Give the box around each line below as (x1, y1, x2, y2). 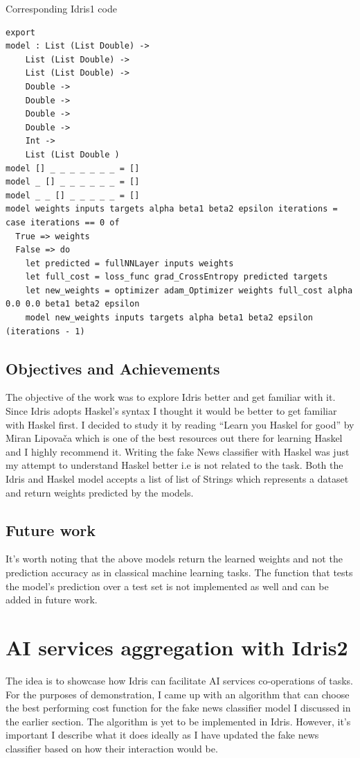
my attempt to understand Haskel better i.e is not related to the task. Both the (6, 458, 343, 472)
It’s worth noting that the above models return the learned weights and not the (6, 551, 343, 566)
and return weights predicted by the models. (6, 485, 194, 499)
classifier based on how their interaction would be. (6, 741, 218, 755)
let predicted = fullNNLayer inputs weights (25, 258, 234, 268)
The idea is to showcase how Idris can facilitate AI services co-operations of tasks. (6, 673, 353, 687)
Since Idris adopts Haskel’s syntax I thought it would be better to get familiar (6, 404, 337, 418)
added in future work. (6, 592, 98, 607)
